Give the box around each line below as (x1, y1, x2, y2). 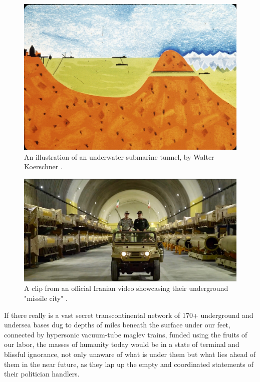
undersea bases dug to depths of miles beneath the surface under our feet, (4, 319, 230, 330)
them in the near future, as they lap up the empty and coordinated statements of (4, 358, 253, 369)
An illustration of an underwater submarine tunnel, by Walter (24, 151, 214, 162)
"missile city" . (24, 293, 68, 303)
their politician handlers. (4, 368, 80, 379)
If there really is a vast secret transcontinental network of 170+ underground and (4, 309, 253, 320)
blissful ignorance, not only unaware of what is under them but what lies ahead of (4, 349, 256, 359)
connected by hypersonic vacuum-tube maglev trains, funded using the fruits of (4, 329, 247, 339)
